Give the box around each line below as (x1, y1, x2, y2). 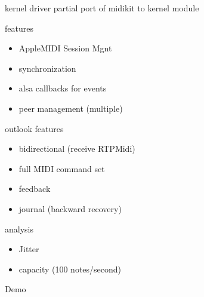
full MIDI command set (18, 162, 105, 174)
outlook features (5, 122, 64, 134)
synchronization (18, 62, 76, 74)
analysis (5, 222, 33, 235)
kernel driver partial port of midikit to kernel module (5, 2, 199, 14)
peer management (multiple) (18, 102, 123, 114)
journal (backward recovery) (18, 202, 122, 215)
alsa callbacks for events (18, 82, 107, 94)
